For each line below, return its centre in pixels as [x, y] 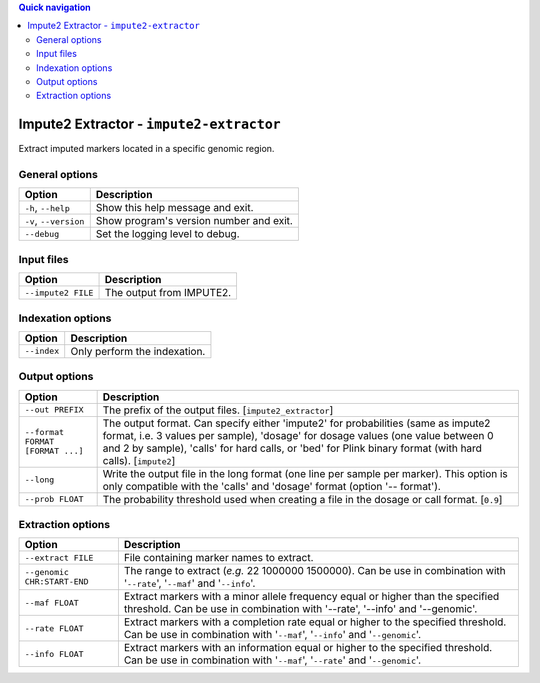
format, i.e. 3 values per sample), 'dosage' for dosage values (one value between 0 [298, 435]
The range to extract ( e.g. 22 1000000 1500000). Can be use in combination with [314, 571]
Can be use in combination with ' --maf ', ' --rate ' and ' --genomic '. [272, 660]
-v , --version [54, 221]
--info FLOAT [54, 653]
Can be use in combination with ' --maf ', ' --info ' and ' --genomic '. [272, 635]
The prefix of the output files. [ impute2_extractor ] [218, 410]
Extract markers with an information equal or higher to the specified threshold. [308, 648]
